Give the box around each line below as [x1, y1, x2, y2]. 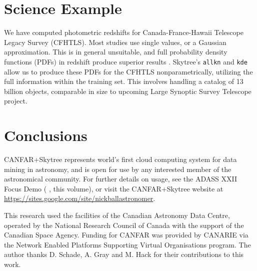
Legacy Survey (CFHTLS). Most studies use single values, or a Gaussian [4, 36, 226, 47]
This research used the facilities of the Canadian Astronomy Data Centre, [4, 210, 230, 220]
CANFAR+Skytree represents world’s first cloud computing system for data [4, 154, 237, 164]
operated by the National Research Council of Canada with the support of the [4, 219, 244, 230]
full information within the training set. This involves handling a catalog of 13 [4, 76, 243, 86]
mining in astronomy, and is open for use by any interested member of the [4, 163, 231, 174]
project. [4, 95, 27, 106]
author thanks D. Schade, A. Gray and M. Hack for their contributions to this [4, 249, 244, 259]
